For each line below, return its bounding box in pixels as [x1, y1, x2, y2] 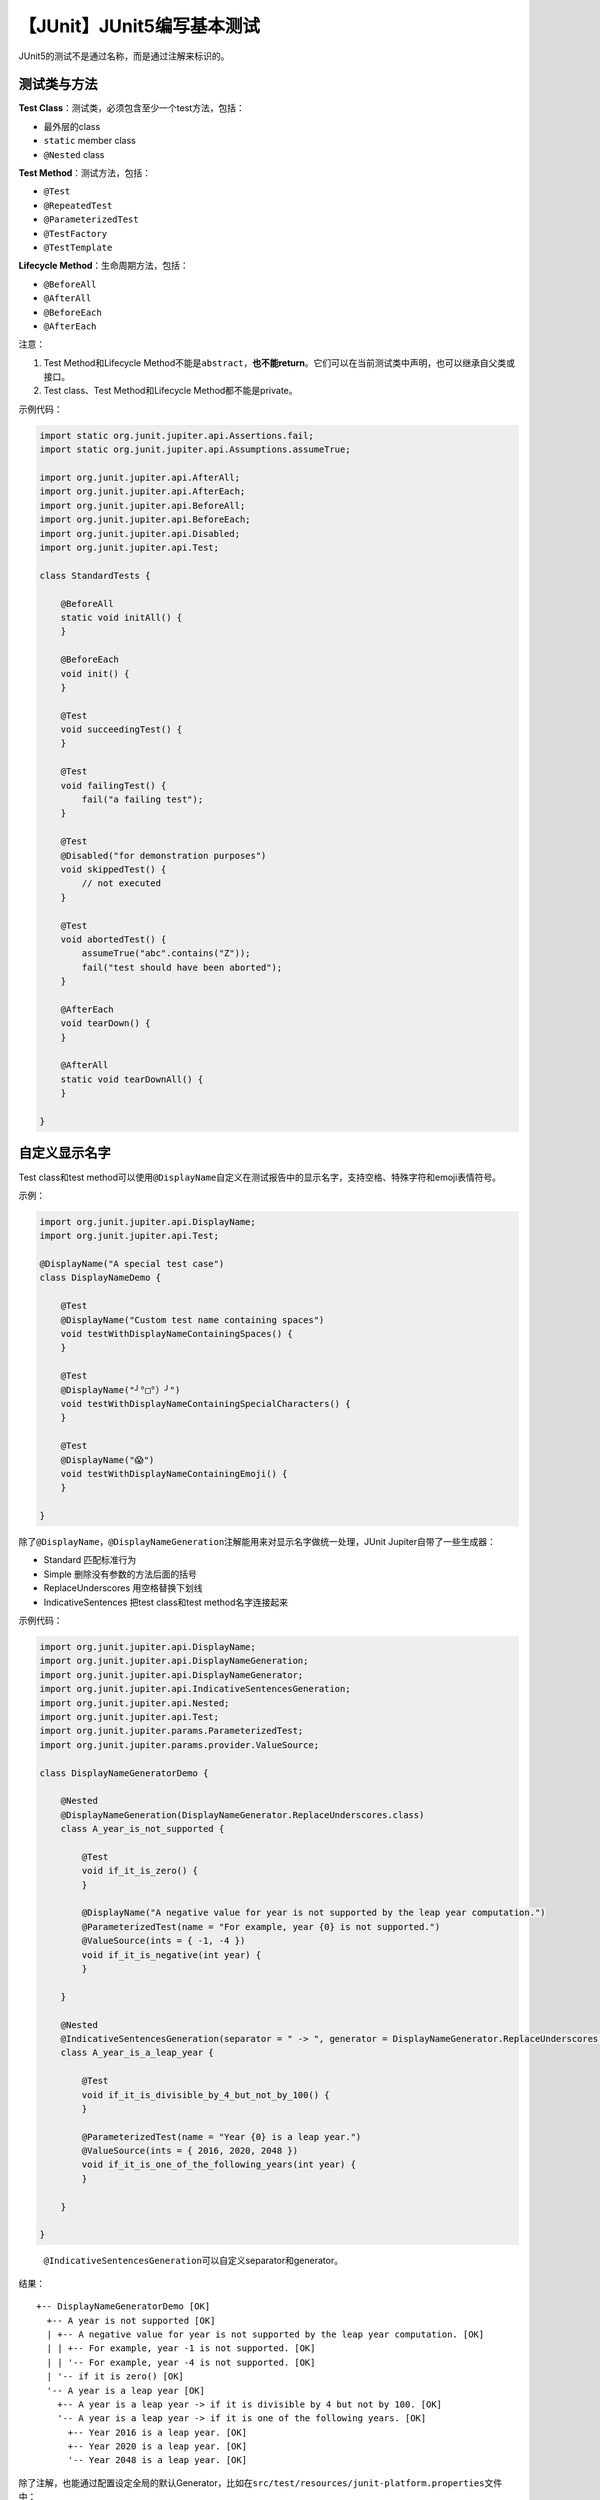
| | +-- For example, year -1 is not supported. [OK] [46, 2343, 316, 2354]
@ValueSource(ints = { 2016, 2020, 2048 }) [81, 2145, 299, 2157]
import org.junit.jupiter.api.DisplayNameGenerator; [39, 1669, 304, 1680]
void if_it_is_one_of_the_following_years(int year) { [81, 2159, 357, 2170]
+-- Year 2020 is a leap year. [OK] [67, 2441, 248, 2452]
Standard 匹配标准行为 [43, 1554, 137, 1566]
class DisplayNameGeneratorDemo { [39, 1767, 209, 1779]
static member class [43, 135, 137, 147]
